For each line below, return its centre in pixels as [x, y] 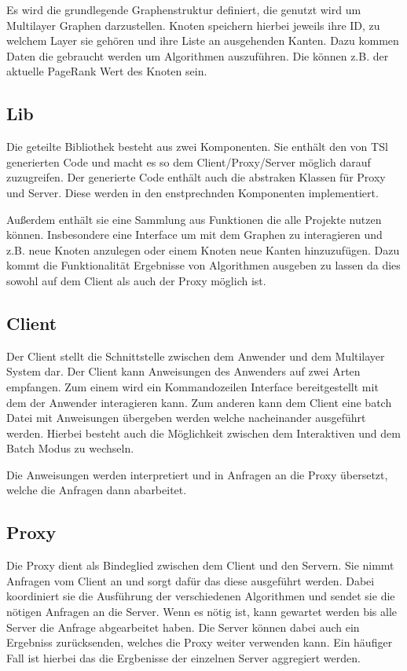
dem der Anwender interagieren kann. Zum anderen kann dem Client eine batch [199, 402]
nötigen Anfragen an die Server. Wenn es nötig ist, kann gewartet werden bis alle [202, 612]
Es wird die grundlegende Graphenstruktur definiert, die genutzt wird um [184, 9]
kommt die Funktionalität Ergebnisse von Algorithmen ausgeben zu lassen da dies [203, 265]
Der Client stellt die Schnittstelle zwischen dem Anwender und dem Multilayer [196, 356]
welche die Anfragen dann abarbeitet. [97, 490]
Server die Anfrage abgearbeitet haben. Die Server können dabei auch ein [183, 627]
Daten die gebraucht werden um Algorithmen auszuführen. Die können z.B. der [198, 55]
